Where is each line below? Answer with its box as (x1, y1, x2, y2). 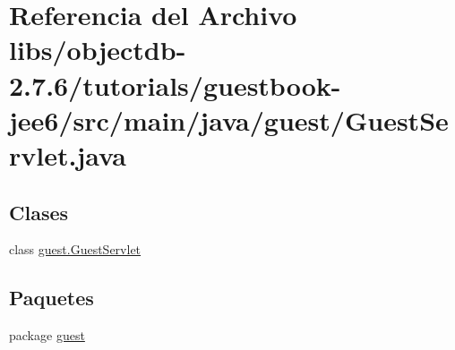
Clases (9, 198, 69, 226)
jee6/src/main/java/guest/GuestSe (9, 101, 449, 138)
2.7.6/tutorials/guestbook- (9, 66, 341, 103)
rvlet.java (9, 136, 126, 173)
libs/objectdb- (9, 31, 186, 68)
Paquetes (9, 284, 94, 312)
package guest (9, 326, 85, 345)
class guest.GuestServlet (9, 240, 142, 259)
